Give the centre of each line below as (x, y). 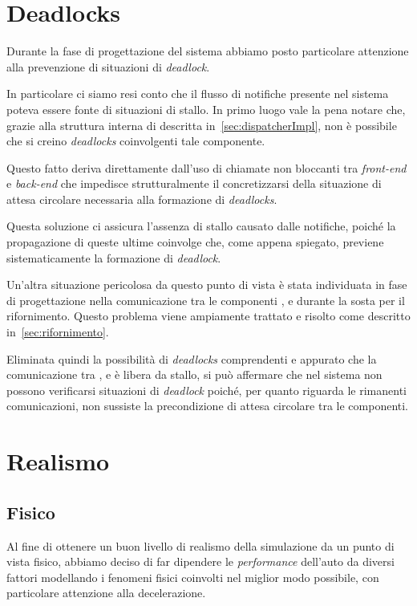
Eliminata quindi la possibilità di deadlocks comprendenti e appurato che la (192, 358)
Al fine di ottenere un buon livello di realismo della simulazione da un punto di (200, 545)
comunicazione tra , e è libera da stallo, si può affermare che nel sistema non (194, 374)
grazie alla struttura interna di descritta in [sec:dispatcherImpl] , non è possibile (202, 125)
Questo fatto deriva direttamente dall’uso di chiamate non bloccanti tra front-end (206, 167)
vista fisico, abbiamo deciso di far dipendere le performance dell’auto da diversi (200, 561)
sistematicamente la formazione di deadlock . (114, 257)
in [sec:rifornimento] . (58, 332)
